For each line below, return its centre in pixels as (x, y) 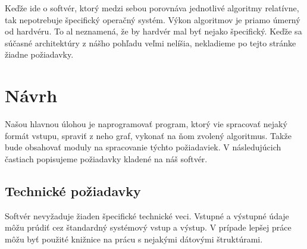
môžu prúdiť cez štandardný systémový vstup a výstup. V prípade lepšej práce (148, 227)
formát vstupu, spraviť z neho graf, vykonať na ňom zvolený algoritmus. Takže (148, 135)
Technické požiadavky (73, 190)
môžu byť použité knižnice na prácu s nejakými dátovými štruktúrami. (134, 239)
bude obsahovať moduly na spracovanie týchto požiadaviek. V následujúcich (143, 147)
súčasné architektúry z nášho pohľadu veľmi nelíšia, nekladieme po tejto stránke (151, 42)
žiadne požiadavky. (39, 54)
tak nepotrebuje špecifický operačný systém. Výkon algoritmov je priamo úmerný (153, 19)
